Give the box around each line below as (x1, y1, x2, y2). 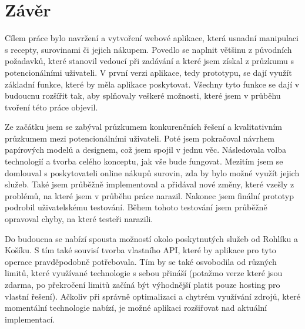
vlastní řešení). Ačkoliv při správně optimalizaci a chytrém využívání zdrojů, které (5, 290, 300, 302)
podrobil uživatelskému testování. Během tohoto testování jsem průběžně (5, 201, 267, 213)
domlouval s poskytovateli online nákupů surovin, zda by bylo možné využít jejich (5, 166, 300, 179)
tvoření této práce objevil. (5, 100, 98, 113)
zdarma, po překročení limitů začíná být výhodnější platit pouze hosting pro (5, 278, 280, 290)
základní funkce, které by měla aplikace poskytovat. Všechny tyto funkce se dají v (5, 78, 300, 90)
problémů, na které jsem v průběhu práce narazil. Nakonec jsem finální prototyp (5, 189, 294, 202)
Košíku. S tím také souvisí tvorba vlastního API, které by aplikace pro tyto (5, 244, 276, 256)
